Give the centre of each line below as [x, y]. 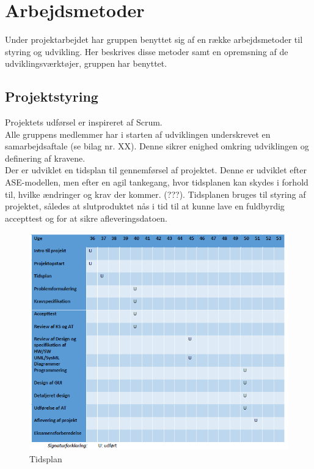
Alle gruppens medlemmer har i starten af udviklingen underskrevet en [138, 134]
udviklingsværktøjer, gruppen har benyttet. [86, 63]
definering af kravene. [45, 158]
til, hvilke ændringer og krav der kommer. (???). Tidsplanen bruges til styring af [155, 194]
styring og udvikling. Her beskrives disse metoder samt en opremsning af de [147, 51]
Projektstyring [52, 96]
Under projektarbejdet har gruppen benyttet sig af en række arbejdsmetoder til [154, 39]
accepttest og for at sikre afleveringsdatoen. [86, 218]
